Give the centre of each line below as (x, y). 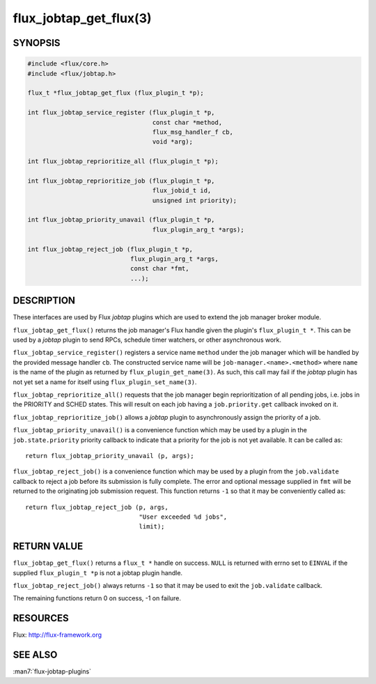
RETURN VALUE (48, 546)
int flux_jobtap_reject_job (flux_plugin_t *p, (110, 249)
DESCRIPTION (44, 301)
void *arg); (172, 142)
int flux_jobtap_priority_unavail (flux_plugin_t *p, (121, 220)
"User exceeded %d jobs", (183, 517)
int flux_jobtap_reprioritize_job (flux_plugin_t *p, (121, 181)
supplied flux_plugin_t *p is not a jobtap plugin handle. (98, 572)
